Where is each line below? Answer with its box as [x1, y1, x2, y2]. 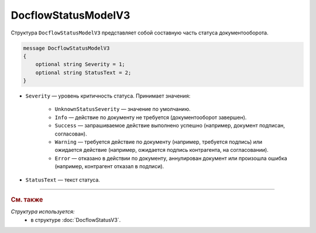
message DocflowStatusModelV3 [23, 44, 110, 51]
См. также [11, 196, 43, 204]
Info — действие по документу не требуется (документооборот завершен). [54, 114, 247, 121]
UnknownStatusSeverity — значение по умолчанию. [54, 106, 191, 113]
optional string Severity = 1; [35, 61, 125, 68]
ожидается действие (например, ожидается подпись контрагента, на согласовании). [54, 147, 269, 154]
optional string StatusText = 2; [35, 69, 132, 76]
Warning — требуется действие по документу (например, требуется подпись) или [54, 138, 263, 145]
